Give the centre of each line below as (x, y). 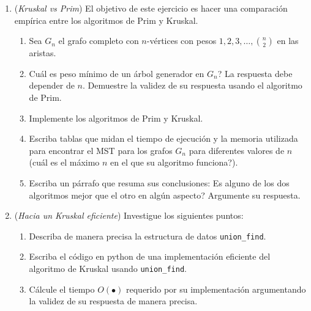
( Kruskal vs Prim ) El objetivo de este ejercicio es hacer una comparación (151, 8)
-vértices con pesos (182, 41)
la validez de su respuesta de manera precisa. (113, 301)
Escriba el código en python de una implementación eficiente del (150, 256)
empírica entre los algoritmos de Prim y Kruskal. (106, 20)
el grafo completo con (99, 41)
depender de (52, 85)
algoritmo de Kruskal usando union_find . (108, 268)
